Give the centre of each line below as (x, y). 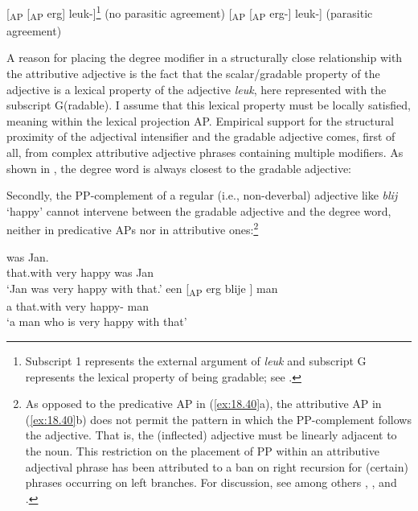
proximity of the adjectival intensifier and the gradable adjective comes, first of (201, 136)
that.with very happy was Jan (80, 272)
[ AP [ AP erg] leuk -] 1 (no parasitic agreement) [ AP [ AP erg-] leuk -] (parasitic (190, 13)
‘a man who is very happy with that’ (97, 321)
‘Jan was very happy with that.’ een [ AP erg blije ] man (142, 289)
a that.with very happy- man (78, 305)
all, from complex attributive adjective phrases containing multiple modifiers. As (205, 152)
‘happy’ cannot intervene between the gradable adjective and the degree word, (199, 210)
